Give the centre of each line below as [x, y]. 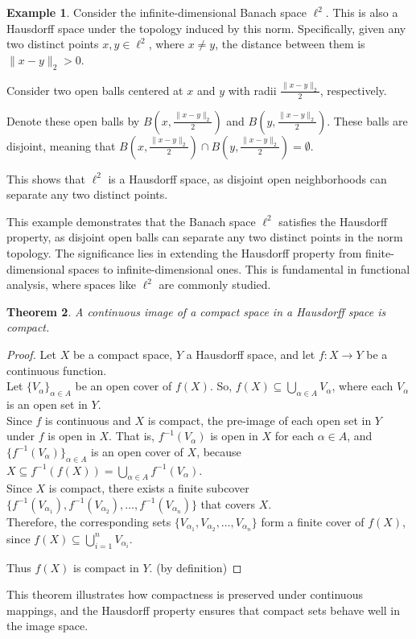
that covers [228, 503]
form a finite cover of [313, 521]
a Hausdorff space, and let [251, 355]
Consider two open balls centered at [95, 90]
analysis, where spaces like [71, 284]
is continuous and [88, 420]
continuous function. [57, 370]
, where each [362, 386]
